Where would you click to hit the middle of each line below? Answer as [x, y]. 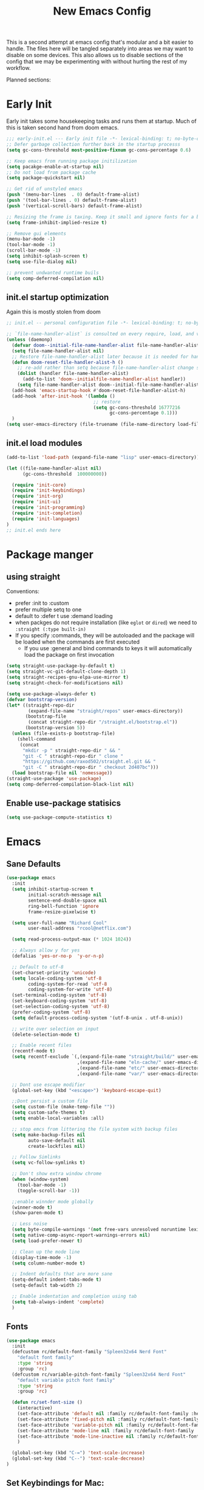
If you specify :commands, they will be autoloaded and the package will [105, 636]
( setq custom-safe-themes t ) [49, 1113]
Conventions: [23, 591]
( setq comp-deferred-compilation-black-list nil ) [70, 784]
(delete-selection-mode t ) [46, 1034]
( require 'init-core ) [39, 485]
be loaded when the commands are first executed [77, 642]
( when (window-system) [40, 1179]
